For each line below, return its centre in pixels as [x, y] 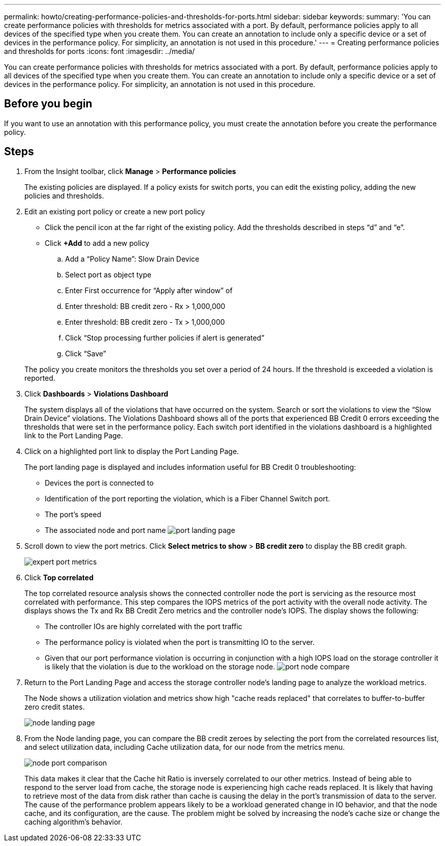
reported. [40, 378]
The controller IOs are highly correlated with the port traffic [144, 626]
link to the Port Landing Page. [74, 435]
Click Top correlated [59, 577]
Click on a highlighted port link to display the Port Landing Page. [132, 451]
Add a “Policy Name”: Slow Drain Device [132, 259]
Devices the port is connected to [99, 483]
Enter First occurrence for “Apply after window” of [149, 290]
